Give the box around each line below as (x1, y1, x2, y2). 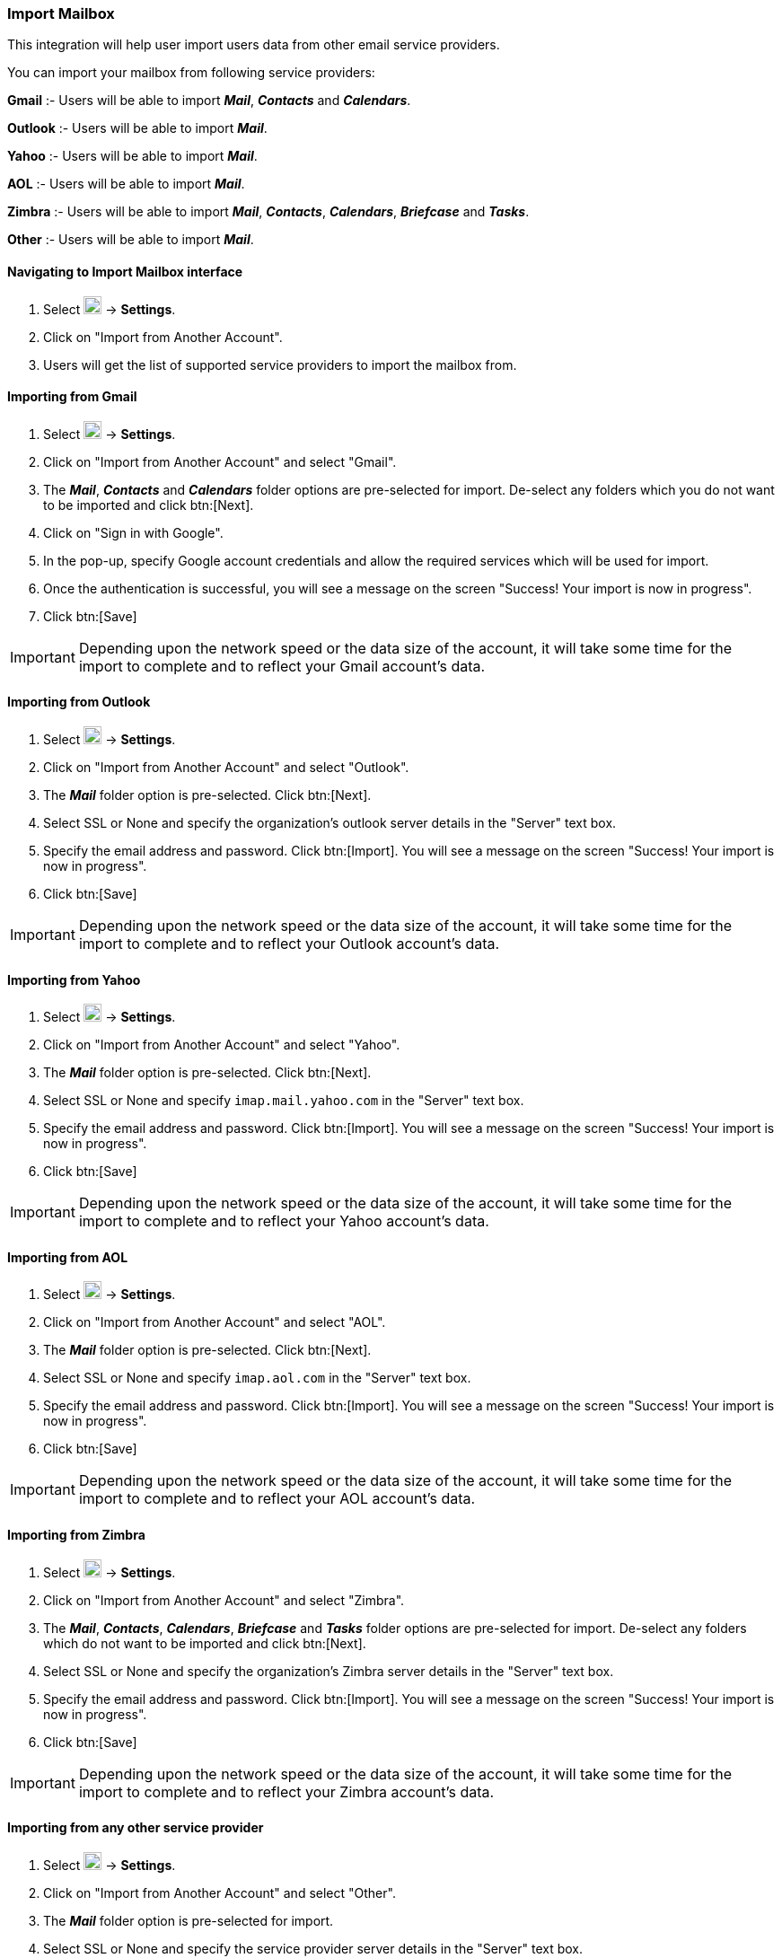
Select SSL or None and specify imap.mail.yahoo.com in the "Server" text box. (43, 1093, 524, 1109)
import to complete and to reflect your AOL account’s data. (78, 1489, 476, 1508)
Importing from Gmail (7, 389, 137, 405)
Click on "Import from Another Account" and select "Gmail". (43, 453, 397, 470)
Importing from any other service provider (7, 1820, 264, 1836)
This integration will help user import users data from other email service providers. (7, 37, 500, 53)
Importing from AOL (7, 1249, 128, 1265)
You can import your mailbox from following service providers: (7, 65, 375, 81)
